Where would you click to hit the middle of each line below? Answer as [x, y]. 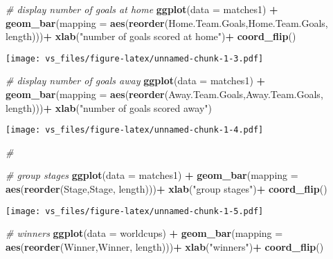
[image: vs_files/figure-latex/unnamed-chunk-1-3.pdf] [135, 58]
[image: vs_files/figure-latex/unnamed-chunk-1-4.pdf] [135, 130]
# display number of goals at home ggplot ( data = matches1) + [142, 9]
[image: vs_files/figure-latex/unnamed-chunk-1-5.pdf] [135, 211]
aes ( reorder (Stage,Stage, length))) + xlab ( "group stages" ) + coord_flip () [166, 189]
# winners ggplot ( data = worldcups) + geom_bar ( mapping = [144, 233]
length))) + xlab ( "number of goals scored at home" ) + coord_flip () [151, 36]
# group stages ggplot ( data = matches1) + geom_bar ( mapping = [152, 175]
